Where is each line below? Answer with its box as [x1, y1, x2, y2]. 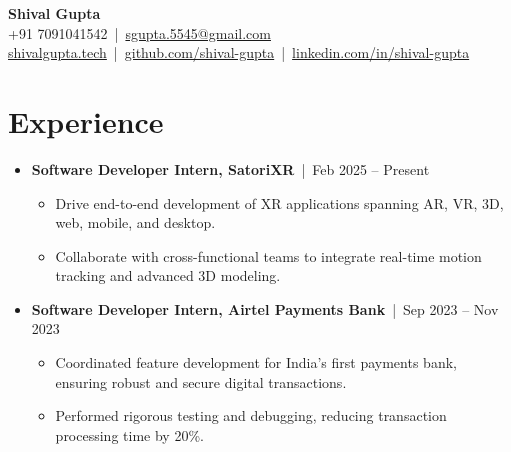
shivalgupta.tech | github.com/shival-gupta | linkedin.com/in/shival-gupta [8, 42, 470, 63]
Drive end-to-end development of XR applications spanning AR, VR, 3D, [55, 192, 504, 213]
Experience [8, 100, 164, 141]
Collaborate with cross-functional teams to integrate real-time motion [55, 245, 482, 266]
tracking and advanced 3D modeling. [55, 265, 281, 286]
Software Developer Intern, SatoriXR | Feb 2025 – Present [31, 158, 430, 179]
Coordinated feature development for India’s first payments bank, [55, 352, 457, 373]
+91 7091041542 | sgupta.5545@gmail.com [8, 22, 271, 43]
